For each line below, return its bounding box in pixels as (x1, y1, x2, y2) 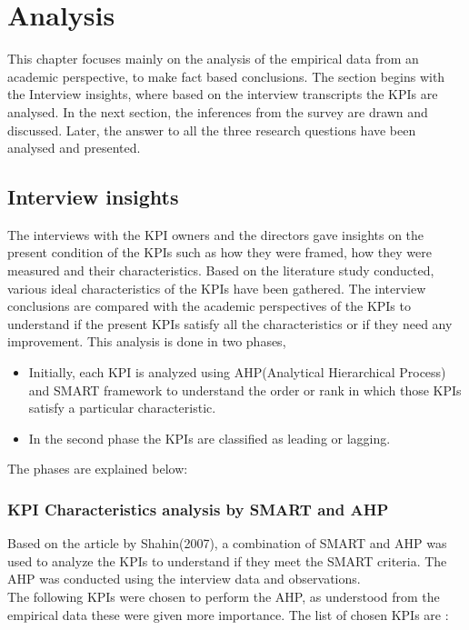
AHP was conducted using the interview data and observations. (7, 569, 361, 588)
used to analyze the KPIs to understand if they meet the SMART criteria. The (7, 551, 447, 570)
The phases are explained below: (7, 459, 188, 478)
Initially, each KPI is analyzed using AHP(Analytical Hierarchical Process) (28, 363, 446, 382)
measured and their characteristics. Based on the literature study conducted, (7, 261, 434, 280)
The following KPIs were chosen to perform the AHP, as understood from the (7, 587, 440, 606)
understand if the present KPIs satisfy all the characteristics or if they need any (7, 314, 453, 333)
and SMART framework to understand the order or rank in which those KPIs (28, 380, 462, 399)
